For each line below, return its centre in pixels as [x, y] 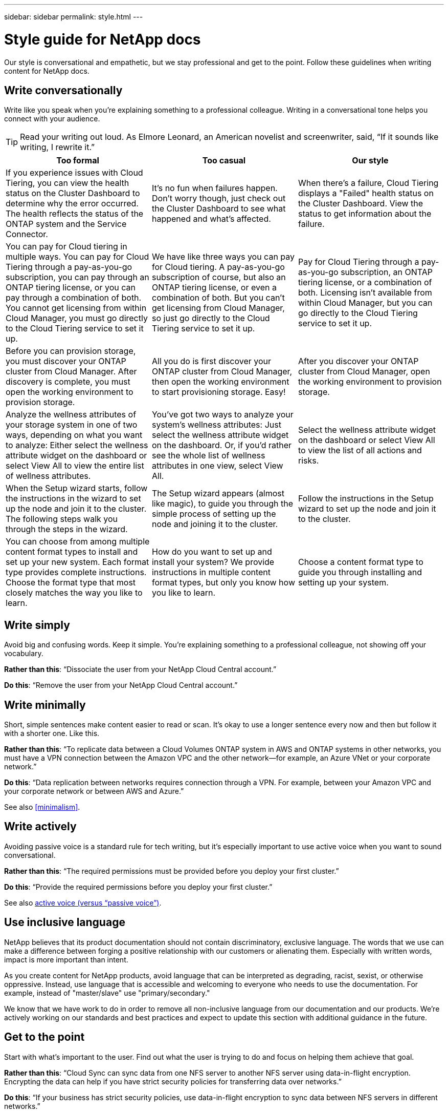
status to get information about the [365, 214]
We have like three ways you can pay [223, 257]
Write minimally [45, 705]
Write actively [40, 827]
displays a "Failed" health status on [366, 193]
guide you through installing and [360, 572]
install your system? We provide [213, 562]
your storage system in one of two [72, 425]
